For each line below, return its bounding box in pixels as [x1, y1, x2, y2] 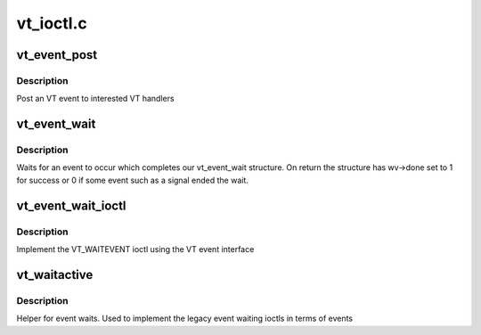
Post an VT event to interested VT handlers [16, 94, 175, 104]
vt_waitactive [16, 267, 94, 282]
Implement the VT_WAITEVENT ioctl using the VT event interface [16, 244, 255, 255]
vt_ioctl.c [16, 13, 88, 33]
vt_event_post [16, 47, 98, 62]
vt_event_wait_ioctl [16, 198, 126, 213]
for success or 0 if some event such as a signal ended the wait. [16, 175, 249, 185]
